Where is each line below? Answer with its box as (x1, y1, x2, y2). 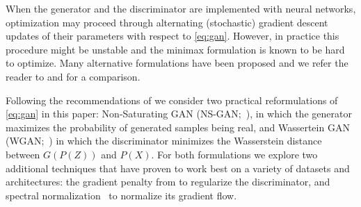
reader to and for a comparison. (6, 69, 141, 83)
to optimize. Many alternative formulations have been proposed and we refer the (6, 56, 348, 70)
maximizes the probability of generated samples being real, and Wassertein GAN (6, 119, 350, 134)
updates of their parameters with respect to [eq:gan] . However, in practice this (6, 28, 339, 43)
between (6, 147, 40, 161)
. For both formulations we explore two (151, 147, 318, 161)
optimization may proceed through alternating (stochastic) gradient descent (6, 15, 328, 29)
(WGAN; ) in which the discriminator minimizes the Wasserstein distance (6, 133, 322, 148)
